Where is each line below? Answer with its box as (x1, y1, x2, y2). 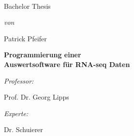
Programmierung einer (4, 50, 81, 60)
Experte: (4, 108, 29, 118)
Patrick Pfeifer (4, 33, 47, 43)
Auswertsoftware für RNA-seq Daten (4, 59, 130, 69)
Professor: (4, 75, 34, 85)
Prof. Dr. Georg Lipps (4, 92, 69, 102)
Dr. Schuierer (4, 124, 43, 135)
